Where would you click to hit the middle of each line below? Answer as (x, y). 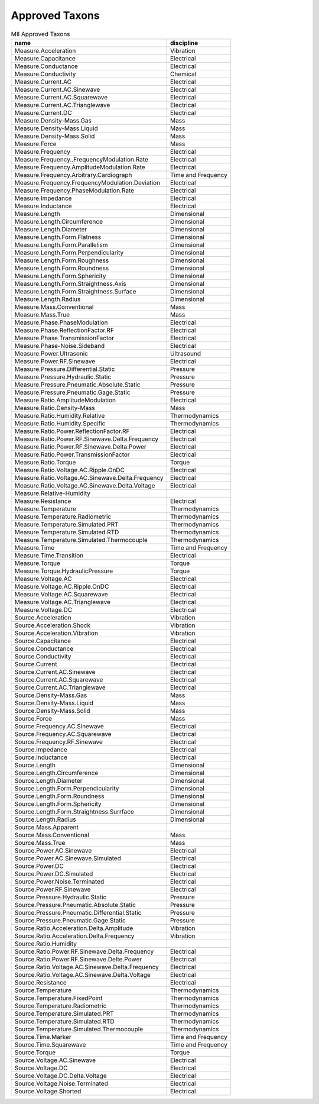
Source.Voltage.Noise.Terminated (61, 1083)
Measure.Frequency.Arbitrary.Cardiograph (73, 175)
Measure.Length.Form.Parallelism (61, 244)
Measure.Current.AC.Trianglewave (62, 105)
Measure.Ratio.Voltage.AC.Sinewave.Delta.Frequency (89, 477)
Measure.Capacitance (45, 58)
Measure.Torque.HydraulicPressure (64, 571)
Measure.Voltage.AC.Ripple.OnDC (62, 586)
